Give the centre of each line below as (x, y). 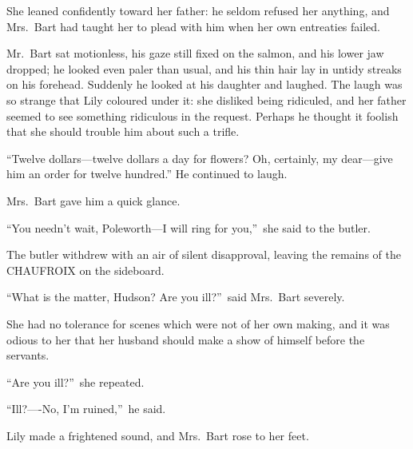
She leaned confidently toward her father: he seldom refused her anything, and (198, 10)
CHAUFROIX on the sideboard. (85, 270)
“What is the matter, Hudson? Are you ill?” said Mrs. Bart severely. (176, 297)
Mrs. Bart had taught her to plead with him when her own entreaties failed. (194, 26)
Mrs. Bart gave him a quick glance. (93, 200)
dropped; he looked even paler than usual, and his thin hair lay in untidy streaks (204, 68)
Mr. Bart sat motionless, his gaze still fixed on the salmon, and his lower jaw (195, 53)
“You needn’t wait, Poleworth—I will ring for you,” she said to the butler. (189, 227)
